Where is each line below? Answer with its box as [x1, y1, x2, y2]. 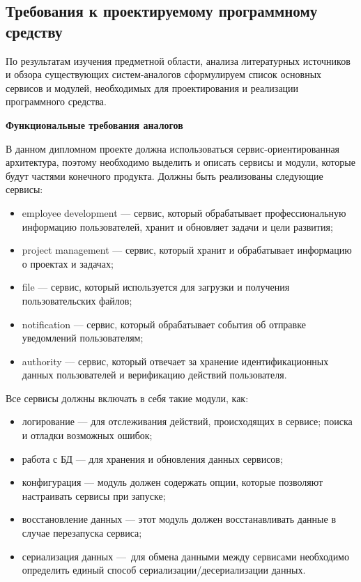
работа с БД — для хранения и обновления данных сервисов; [22, 451, 283, 466]
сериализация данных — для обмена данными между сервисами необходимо [22, 549, 349, 563]
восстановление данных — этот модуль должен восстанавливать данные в [22, 512, 336, 526]
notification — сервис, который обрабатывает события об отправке [22, 316, 306, 331]
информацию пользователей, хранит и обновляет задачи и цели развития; [22, 219, 333, 233]
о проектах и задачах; [22, 256, 114, 270]
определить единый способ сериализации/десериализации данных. [22, 562, 306, 577]
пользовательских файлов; [22, 293, 132, 307]
